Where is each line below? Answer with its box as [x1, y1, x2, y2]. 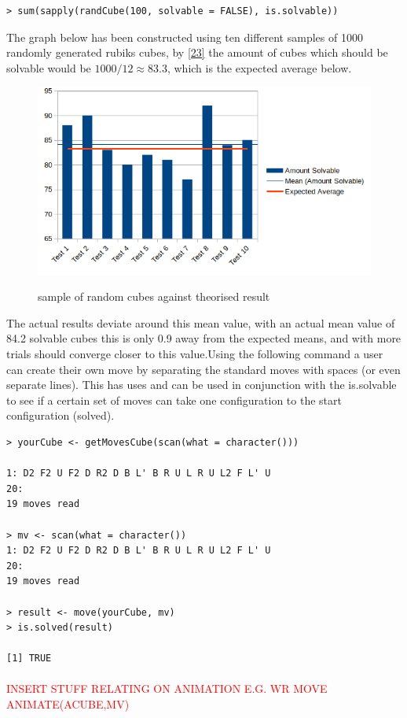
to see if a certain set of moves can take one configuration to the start [6, 391, 342, 408]
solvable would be [6, 59, 91, 76]
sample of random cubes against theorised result [38, 288, 270, 305]
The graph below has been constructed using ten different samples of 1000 [6, 28, 363, 45]
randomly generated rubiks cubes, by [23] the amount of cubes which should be [6, 44, 388, 61]
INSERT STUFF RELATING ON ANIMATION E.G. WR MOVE [6, 680, 328, 697]
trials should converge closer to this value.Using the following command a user [6, 346, 383, 362]
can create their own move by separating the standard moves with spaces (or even [6, 361, 401, 377]
